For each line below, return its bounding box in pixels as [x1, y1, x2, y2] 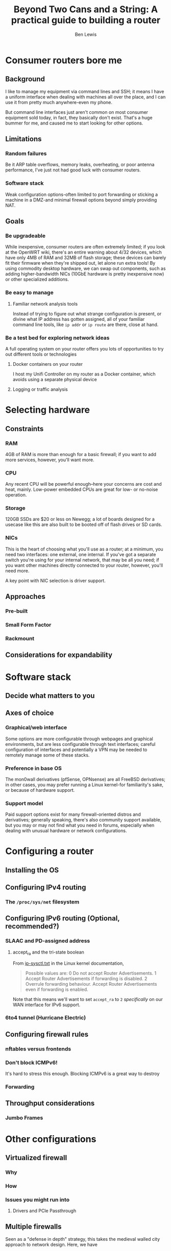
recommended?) [5, 922, 60, 931]
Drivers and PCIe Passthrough [12, 1208, 77, 1214]
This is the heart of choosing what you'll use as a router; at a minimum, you [5, 546, 163, 552]
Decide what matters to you [5, 691, 95, 700]
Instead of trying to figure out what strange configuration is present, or [12, 310, 162, 317]
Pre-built [5, 608, 28, 615]
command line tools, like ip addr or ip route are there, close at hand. [12, 321, 159, 328]
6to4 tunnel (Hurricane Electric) [5, 1014, 86, 1021]
